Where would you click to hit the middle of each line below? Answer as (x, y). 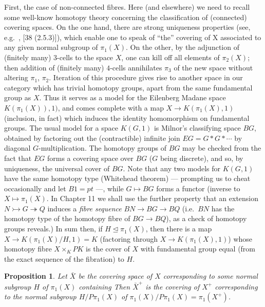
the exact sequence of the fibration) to (64, 258)
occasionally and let (35, 188)
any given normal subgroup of (51, 47)
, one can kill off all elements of (171, 57)
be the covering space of (115, 276)
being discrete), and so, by (202, 158)
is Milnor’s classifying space (197, 128)
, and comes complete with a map (111, 107)
